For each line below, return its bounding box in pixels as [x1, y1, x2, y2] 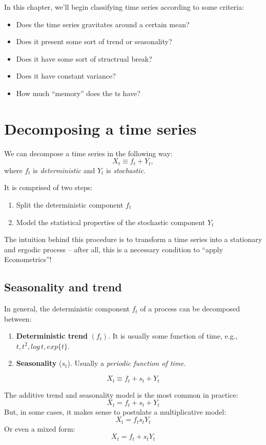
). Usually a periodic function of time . [67, 358, 186, 368]
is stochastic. [106, 164, 146, 175]
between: [4, 313, 32, 324]
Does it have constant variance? [16, 70, 116, 81]
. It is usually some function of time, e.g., [108, 330, 238, 341]
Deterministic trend [16, 330, 88, 341]
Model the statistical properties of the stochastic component [16, 216, 206, 227]
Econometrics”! [4, 254, 52, 265]
